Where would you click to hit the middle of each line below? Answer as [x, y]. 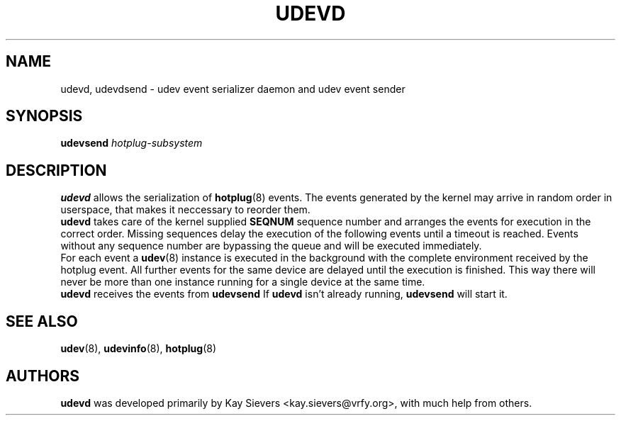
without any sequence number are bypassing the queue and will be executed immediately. [271, 246]
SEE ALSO [42, 321]
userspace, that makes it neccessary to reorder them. [185, 210]
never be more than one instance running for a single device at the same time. [243, 282]
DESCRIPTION [56, 170]
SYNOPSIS [44, 116]
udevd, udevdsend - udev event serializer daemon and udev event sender [233, 89]
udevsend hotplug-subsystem [132, 143]
